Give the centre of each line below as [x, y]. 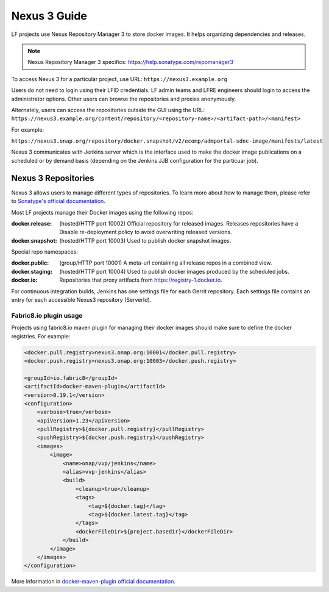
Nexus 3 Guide [49, 16]
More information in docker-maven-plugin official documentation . [94, 582]
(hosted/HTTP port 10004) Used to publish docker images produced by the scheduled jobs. [174, 271]
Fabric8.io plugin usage [47, 315]
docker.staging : [32, 271]
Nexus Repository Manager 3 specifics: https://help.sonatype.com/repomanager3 [131, 62]
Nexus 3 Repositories [53, 178]
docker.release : [32, 223]
